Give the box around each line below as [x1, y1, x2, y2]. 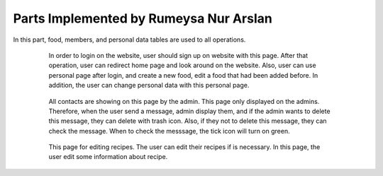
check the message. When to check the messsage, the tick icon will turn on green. [48, 127, 290, 135]
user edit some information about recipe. [48, 153, 168, 161]
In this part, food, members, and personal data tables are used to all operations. [13, 35, 246, 44]
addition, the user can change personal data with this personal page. [48, 81, 250, 90]
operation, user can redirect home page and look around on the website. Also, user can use [48, 61, 316, 70]
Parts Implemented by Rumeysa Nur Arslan [13, 11, 272, 26]
